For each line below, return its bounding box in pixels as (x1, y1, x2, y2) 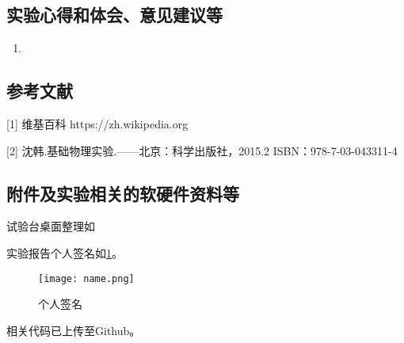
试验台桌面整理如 (6, 218, 95, 234)
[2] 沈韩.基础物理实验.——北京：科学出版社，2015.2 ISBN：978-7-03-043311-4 (6, 142, 398, 158)
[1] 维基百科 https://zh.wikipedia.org (6, 116, 189, 131)
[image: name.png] (38, 272, 135, 284)
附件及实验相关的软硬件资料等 (6, 181, 239, 205)
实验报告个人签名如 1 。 (6, 244, 123, 261)
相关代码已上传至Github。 (6, 322, 141, 338)
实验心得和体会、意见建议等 (6, 2, 223, 27)
